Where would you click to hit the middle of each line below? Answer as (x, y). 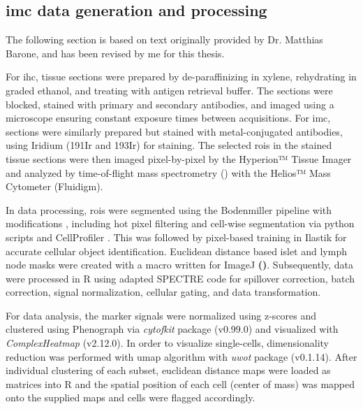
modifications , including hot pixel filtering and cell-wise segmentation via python (180, 223)
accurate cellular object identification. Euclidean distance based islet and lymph (176, 251)
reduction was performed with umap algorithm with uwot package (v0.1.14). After (181, 356)
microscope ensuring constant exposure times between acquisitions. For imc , (168, 118)
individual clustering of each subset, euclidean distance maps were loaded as (168, 370)
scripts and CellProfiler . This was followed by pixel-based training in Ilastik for (176, 237)
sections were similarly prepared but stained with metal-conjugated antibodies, (174, 131)
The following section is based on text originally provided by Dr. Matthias (164, 40)
